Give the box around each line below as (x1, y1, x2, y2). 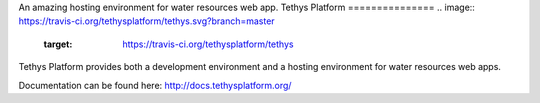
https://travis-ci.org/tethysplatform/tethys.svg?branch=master (18, 15, 275, 27)
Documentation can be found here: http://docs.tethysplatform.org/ (18, 79, 292, 91)
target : (43, 38, 73, 50)
